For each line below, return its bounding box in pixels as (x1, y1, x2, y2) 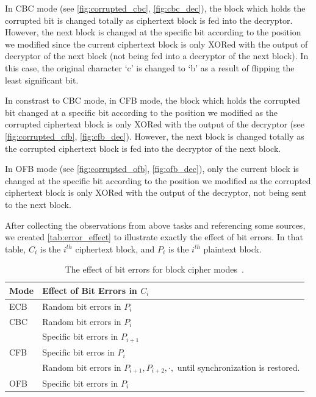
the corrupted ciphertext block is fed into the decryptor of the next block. (5, 141, 281, 154)
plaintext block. (203, 242, 262, 255)
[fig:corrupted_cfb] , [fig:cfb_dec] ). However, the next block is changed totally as (5, 129, 304, 142)
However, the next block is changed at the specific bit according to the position (5, 26, 301, 38)
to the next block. (5, 198, 71, 210)
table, (5, 242, 26, 255)
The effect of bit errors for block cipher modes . (65, 263, 244, 276)
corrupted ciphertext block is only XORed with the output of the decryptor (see (5, 118, 304, 131)
